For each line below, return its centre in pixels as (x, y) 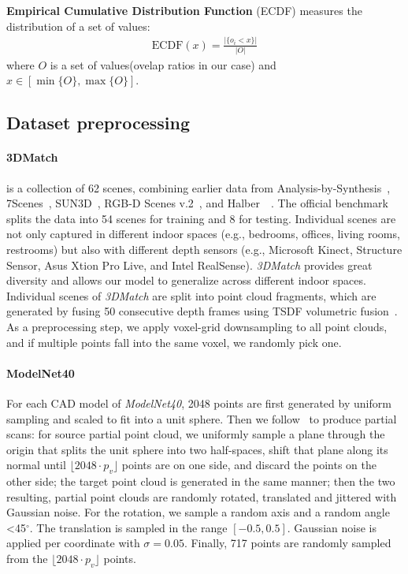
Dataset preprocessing (98, 123)
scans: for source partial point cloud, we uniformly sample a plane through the (196, 434)
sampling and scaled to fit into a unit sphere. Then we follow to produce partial (202, 418)
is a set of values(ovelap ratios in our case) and (163, 64)
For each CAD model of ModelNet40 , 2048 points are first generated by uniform (199, 403)
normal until (36, 465)
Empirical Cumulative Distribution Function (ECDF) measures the (184, 10)
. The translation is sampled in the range (128, 527)
